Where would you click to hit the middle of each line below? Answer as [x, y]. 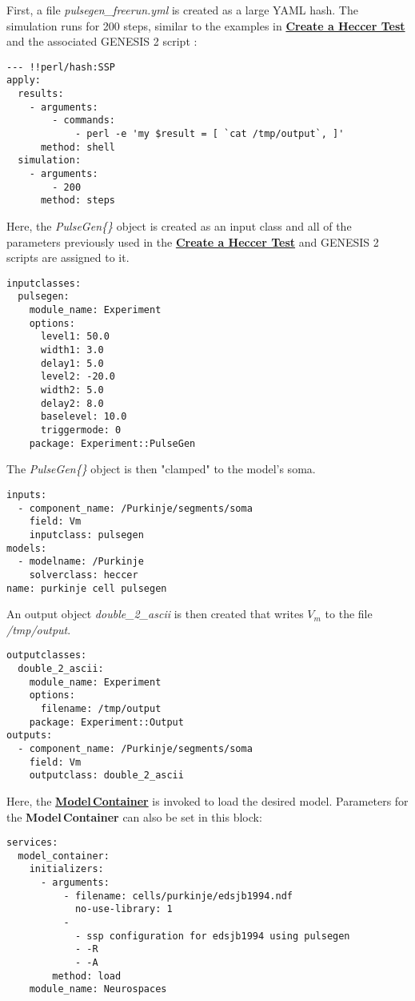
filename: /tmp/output [101, 708]
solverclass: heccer [84, 575]
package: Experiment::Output [106, 722]
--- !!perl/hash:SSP [61, 67]
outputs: [30, 736]
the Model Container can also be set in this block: [134, 816]
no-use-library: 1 [124, 909]
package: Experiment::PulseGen [112, 443]
